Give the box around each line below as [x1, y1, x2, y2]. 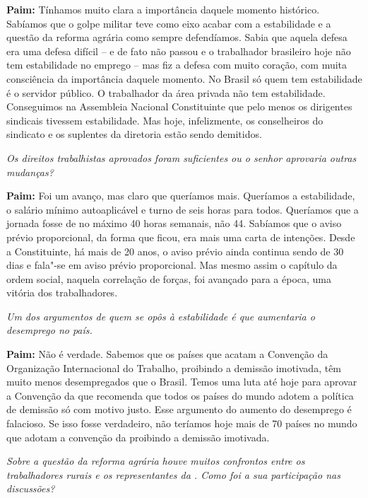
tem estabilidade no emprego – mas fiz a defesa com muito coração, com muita [6, 57, 348, 72]
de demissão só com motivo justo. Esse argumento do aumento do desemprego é [6, 402, 352, 417]
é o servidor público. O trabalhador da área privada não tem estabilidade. [6, 85, 326, 100]
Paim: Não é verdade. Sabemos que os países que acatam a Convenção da [6, 347, 328, 361]
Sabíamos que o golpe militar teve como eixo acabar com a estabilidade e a [6, 16, 331, 30]
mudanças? [6, 164, 54, 179]
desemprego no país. [6, 323, 93, 337]
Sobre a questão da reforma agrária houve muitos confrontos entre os [6, 453, 305, 468]
